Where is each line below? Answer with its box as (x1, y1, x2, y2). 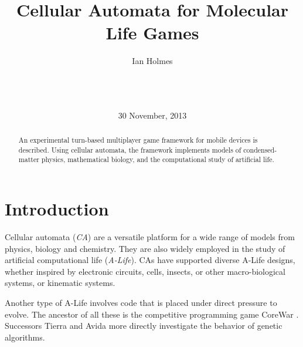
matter (18, 154, 39, 164)
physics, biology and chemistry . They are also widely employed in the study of (5, 242, 285, 254)
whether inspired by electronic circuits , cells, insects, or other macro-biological (5, 265, 285, 277)
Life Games (105, 21, 199, 45)
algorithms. (5, 331, 45, 343)
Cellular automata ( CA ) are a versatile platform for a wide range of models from (5, 230, 295, 242)
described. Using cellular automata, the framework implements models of (18, 144, 241, 154)
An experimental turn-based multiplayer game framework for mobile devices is (18, 135, 258, 145)
